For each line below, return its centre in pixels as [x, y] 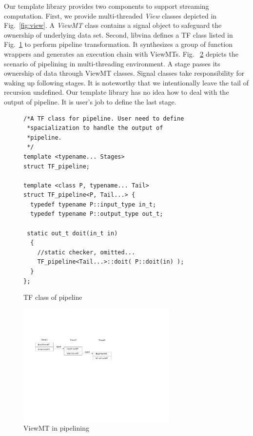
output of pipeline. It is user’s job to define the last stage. [90, 101]
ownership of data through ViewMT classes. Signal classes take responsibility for [124, 73]
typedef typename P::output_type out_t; [97, 214]
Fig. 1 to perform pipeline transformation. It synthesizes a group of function [118, 44]
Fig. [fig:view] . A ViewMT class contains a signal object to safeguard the [113, 25]
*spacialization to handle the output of [95, 128]
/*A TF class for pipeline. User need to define [104, 118]
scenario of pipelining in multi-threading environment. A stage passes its [112, 63]
